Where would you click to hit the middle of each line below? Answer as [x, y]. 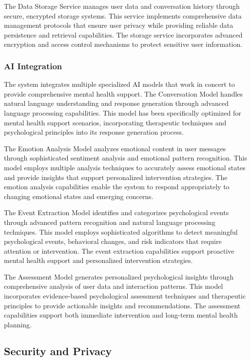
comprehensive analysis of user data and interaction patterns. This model [114, 286]
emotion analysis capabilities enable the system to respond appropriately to [117, 187]
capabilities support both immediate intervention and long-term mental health [121, 315]
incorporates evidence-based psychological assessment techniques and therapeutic [125, 296]
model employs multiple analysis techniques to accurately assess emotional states [125, 167]
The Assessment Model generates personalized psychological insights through [119, 276]
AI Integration [33, 66]
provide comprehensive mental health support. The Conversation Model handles [124, 93]
